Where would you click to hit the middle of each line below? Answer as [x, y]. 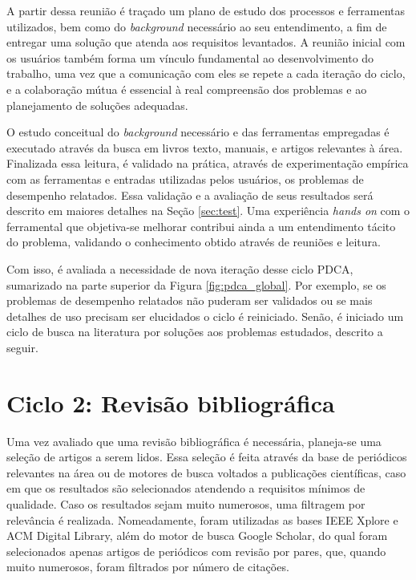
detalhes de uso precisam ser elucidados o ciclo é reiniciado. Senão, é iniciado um [205, 316]
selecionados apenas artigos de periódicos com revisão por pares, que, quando [196, 551]
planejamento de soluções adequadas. [97, 105]
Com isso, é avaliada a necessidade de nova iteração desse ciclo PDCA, [180, 268]
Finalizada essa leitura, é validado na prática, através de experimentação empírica [208, 163]
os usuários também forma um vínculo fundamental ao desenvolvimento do [190, 57]
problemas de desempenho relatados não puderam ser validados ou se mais [190, 300]
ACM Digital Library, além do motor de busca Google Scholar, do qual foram [197, 535]
